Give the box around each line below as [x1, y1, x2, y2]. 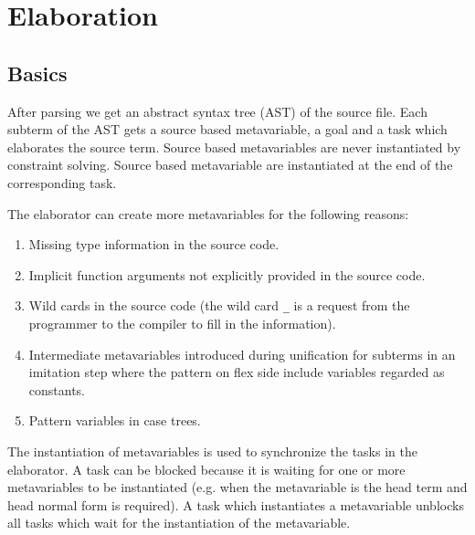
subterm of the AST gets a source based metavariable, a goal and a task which [7, 120, 448, 139]
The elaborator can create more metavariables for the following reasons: [7, 204, 409, 223]
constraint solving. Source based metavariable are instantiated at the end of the [7, 155, 453, 174]
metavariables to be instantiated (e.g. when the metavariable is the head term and [7, 477, 468, 497]
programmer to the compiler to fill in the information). [28, 313, 336, 332]
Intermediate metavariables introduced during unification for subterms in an [28, 344, 456, 363]
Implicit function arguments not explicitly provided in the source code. [28, 265, 426, 284]
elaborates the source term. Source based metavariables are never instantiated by [7, 137, 461, 156]
